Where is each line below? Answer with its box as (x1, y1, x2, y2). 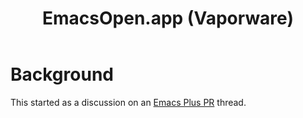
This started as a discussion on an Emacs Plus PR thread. (10, 96, 247, 108)
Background (10, 63, 114, 86)
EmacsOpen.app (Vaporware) (42, 7, 294, 30)
